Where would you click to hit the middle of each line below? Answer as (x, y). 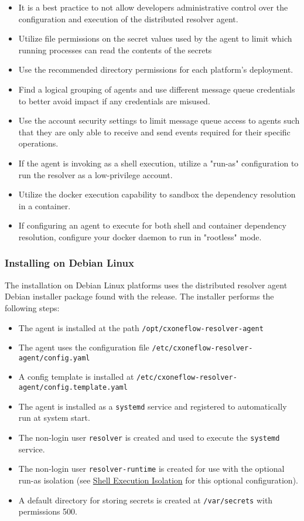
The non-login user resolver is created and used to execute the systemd (149, 437)
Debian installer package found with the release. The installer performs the (139, 296)
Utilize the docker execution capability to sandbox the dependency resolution (157, 194)
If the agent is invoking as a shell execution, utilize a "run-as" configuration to (158, 163)
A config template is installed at (76, 377)
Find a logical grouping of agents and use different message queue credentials (157, 89)
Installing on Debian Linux (69, 263)
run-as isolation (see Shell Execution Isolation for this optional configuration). (158, 480)
